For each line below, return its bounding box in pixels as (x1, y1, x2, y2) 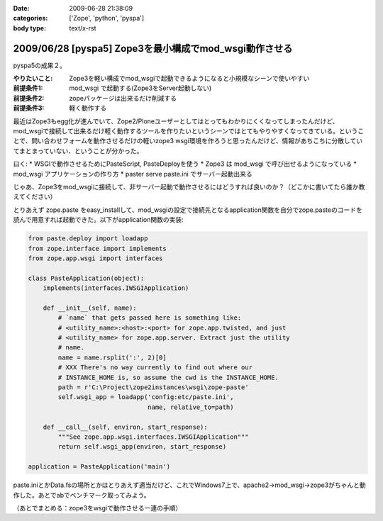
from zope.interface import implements (28, 245, 167, 252)
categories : (13, 14, 48, 23)
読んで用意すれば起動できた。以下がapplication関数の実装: (13, 215, 184, 224)
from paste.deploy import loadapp (28, 235, 148, 242)
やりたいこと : (13, 74, 53, 83)
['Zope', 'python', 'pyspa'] (69, 14, 145, 23)
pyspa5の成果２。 (13, 61, 67, 69)
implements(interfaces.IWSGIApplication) (43, 284, 189, 292)
